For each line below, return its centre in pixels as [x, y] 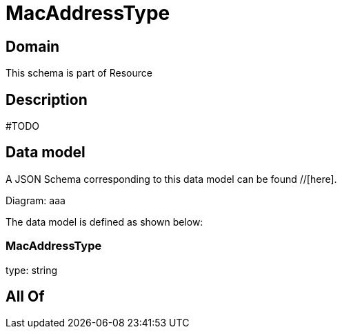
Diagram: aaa [36, 200]
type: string [32, 270]
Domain [33, 46]
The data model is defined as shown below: [104, 222]
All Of [25, 297]
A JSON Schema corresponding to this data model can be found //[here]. [171, 179]
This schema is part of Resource [79, 73]
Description [47, 99]
